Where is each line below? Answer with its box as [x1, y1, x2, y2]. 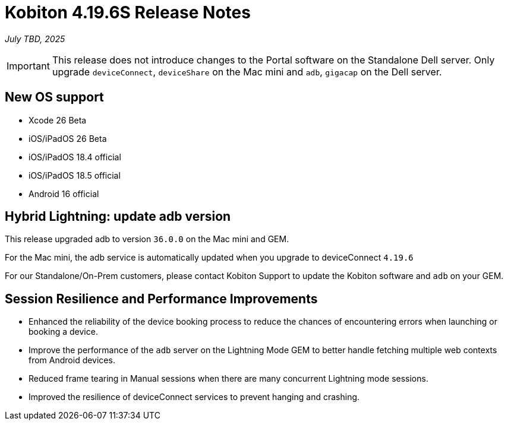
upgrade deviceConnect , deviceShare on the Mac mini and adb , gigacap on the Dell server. [52, 65, 442, 78]
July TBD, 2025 [5, 33, 65, 44]
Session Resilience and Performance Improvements [5, 291, 318, 306]
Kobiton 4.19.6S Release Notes [5, 2, 251, 23]
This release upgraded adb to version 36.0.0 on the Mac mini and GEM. [5, 234, 289, 245]
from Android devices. [29, 355, 115, 366]
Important [7, 59, 50, 72]
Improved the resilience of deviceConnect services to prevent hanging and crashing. [29, 392, 360, 402]
